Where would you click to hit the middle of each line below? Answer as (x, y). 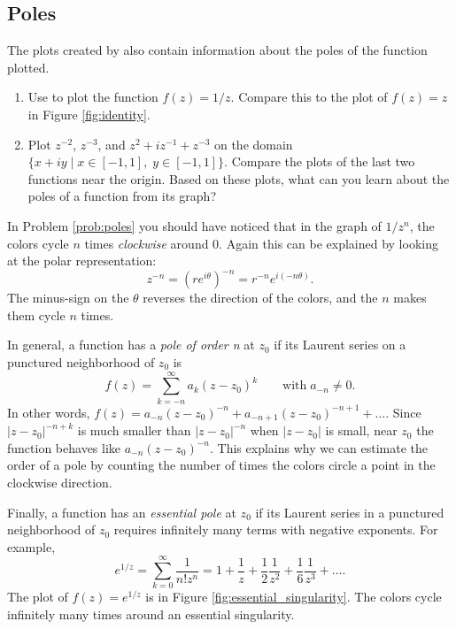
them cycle (36, 314)
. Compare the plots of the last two (320, 161)
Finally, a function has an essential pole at (122, 512)
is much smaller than (134, 430)
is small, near (361, 430)
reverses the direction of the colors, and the (260, 298)
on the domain (253, 144)
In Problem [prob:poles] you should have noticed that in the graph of (194, 225)
